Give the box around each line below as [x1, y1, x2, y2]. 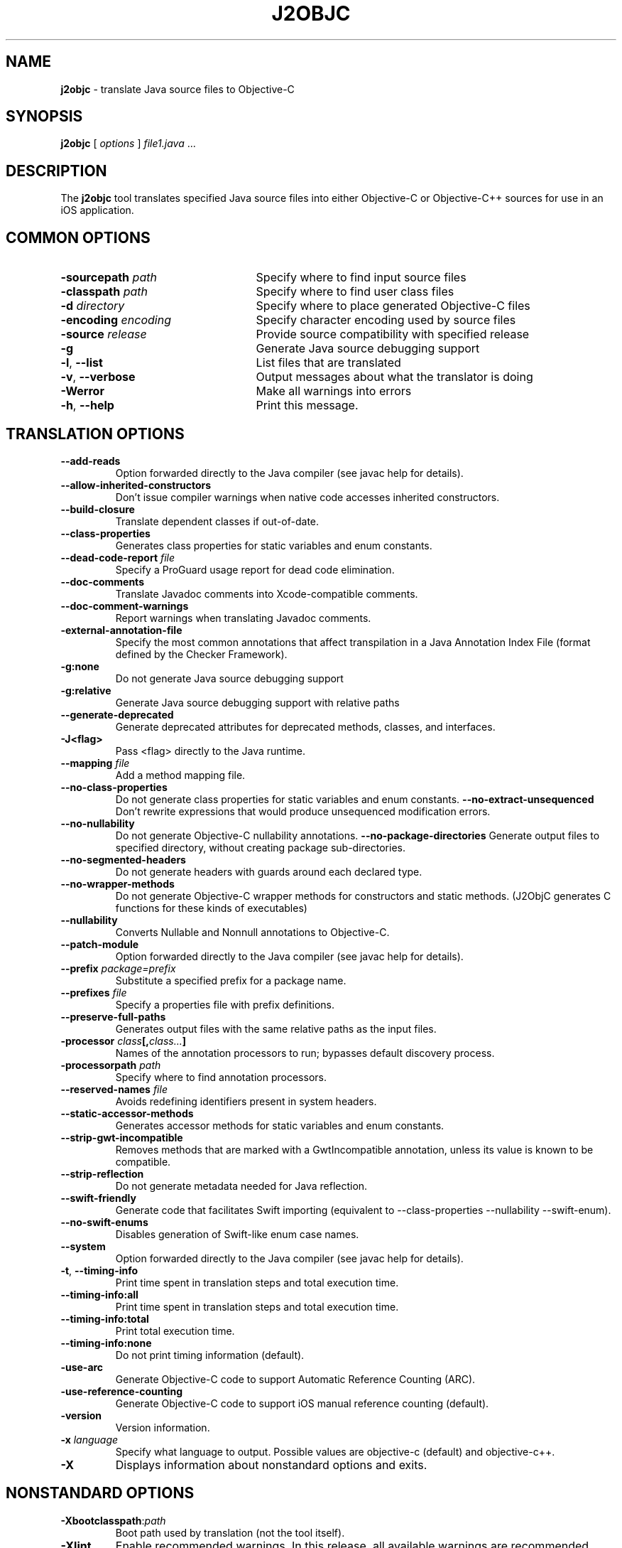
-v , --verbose [60, 370, 136, 385]
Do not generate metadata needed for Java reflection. [115, 1179, 368, 1192]
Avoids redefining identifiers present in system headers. [115, 1095, 377, 1107]
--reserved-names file [60, 1082, 168, 1095]
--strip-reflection [60, 1167, 144, 1180]
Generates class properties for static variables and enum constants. [115, 539, 432, 552]
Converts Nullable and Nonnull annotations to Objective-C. [115, 925, 390, 938]
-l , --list [60, 355, 103, 370]
